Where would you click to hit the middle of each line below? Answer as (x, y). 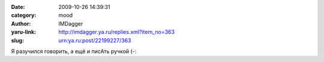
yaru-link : (23, 32)
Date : (18, 7)
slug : (17, 40)
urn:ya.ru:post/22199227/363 (95, 40)
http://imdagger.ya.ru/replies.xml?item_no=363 (117, 32)
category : (24, 15)
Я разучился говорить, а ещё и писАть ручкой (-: (74, 51)
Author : (21, 23)
